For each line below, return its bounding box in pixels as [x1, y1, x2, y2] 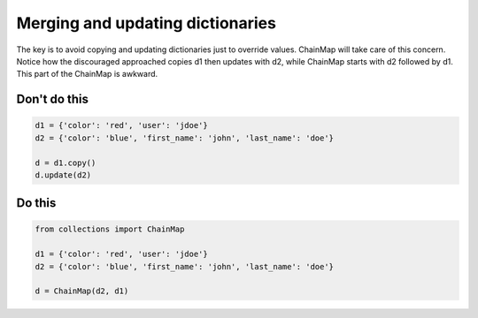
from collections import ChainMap [35, 224, 185, 234]
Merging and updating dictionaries [16, 13, 276, 33]
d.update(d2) [35, 170, 92, 180]
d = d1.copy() [35, 157, 96, 168]
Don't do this [16, 92, 89, 107]
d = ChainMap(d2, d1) [35, 286, 129, 296]
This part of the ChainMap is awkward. [16, 69, 158, 79]
